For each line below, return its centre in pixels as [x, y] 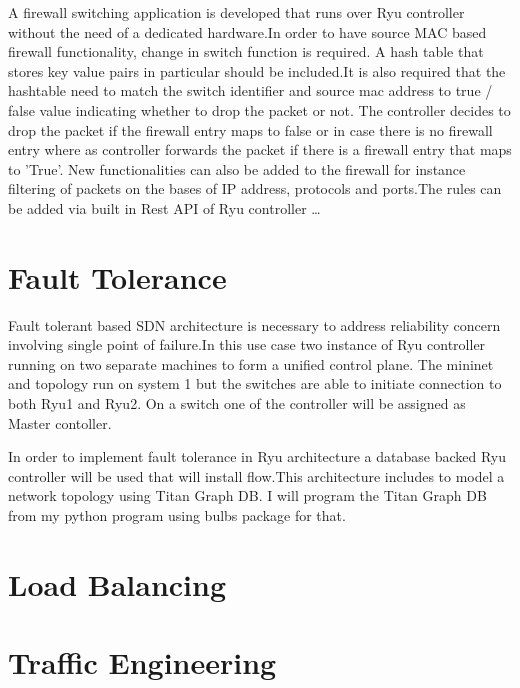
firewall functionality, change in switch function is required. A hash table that [246, 51]
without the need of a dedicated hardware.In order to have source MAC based [247, 31]
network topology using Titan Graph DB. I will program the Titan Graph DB [247, 495]
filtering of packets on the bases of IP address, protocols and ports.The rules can [255, 188]
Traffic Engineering [142, 662]
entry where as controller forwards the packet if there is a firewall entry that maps [260, 149]
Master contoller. [60, 422]
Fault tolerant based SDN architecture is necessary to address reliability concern [254, 324]
